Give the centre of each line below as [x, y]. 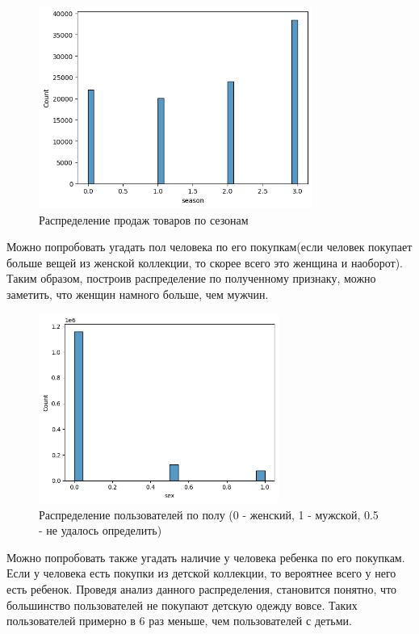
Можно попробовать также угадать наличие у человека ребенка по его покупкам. [206, 557]
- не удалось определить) [101, 530]
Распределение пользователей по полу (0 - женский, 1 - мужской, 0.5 [209, 514]
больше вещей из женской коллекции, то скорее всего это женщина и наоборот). [205, 262]
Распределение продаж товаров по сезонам [144, 219]
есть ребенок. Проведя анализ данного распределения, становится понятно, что [202, 588]
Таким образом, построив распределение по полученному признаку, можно [191, 278]
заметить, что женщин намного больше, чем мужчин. [138, 294]
